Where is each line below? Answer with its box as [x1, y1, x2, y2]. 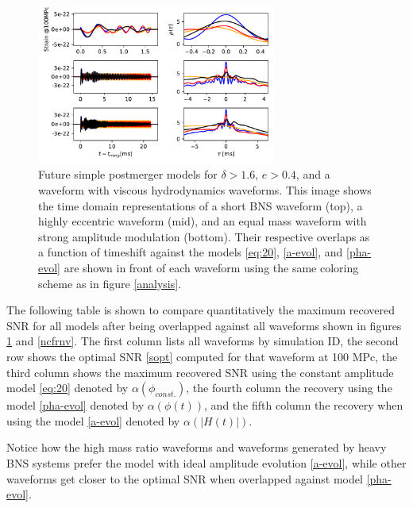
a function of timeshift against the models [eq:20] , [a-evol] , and [38, 244, 343, 260]
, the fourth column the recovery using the [186, 379, 392, 396]
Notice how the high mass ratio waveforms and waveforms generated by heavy [6, 439, 387, 456]
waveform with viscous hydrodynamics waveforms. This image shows [38, 182, 372, 198]
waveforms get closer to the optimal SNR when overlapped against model [6, 470, 363, 487]
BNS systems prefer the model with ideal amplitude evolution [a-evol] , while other [6, 454, 407, 471]
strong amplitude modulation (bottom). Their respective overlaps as [38, 228, 370, 244]
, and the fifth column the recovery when [204, 397, 403, 414]
